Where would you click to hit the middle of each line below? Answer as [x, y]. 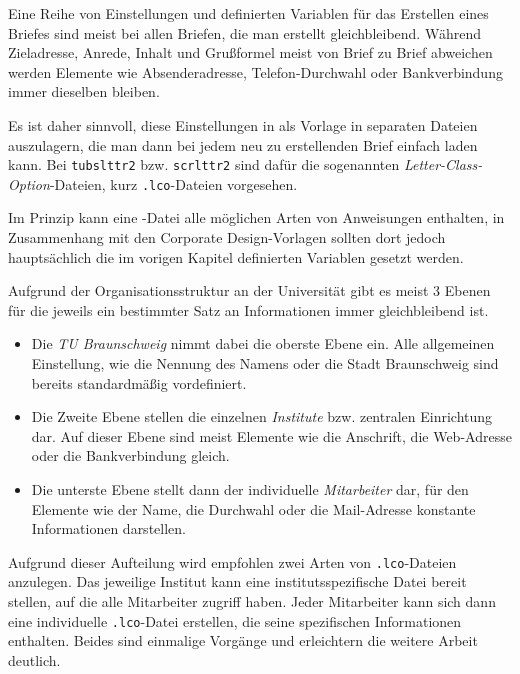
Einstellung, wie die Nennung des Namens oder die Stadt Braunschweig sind [265, 363]
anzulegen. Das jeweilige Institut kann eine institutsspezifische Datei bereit [237, 581]
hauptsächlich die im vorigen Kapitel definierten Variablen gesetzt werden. [236, 256]
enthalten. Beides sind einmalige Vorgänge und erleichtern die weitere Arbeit [243, 640]
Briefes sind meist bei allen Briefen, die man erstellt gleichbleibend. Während [244, 32]
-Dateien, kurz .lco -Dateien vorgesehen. [173, 183]
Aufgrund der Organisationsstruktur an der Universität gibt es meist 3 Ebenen [249, 290]
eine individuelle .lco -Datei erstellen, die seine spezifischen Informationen [235, 620]
